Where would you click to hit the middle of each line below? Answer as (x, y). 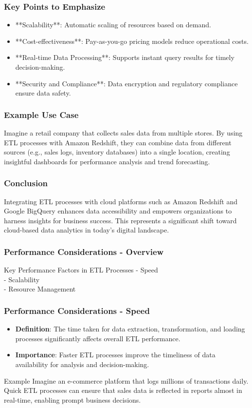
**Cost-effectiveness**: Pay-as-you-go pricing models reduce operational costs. (132, 41)
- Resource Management (40, 289)
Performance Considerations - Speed (77, 310)
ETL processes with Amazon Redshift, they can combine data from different (118, 142)
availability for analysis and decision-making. (82, 364)
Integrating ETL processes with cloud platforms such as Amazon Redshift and (121, 201)
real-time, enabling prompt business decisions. (72, 399)
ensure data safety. (43, 93)
